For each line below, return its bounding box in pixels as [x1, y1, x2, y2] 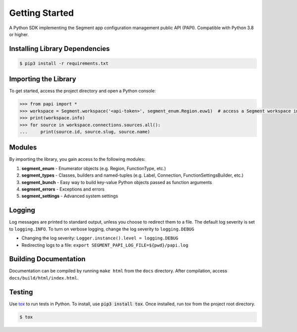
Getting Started [9, 7, 74, 18]
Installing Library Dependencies [9, 45, 110, 53]
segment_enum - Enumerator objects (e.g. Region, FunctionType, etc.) [21, 165, 166, 171]
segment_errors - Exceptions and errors [21, 186, 105, 192]
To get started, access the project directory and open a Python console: [9, 88, 156, 94]
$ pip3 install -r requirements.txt [19, 60, 109, 66]
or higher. [9, 31, 29, 37]
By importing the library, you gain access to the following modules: [9, 156, 146, 162]
